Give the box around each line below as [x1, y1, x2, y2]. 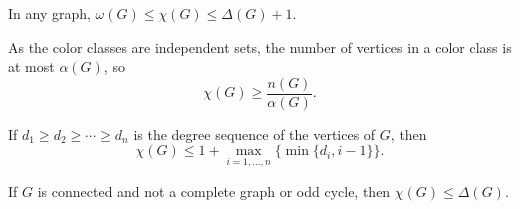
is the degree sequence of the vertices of [133, 123, 376, 144]
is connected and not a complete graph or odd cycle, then [37, 180, 391, 201]
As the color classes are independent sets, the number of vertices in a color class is [8, 36, 512, 57]
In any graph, [8, 3, 91, 23]
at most [8, 56, 55, 77]
